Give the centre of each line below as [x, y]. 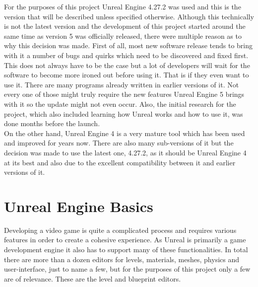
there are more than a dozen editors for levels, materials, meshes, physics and [122, 259]
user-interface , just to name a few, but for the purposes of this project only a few [127, 269]
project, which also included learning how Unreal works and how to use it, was [124, 113]
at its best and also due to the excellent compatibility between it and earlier [120, 162]
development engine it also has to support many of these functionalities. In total [126, 249]
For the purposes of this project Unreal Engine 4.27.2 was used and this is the [123, 6]
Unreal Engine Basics [79, 206]
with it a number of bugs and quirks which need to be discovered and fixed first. [126, 55]
